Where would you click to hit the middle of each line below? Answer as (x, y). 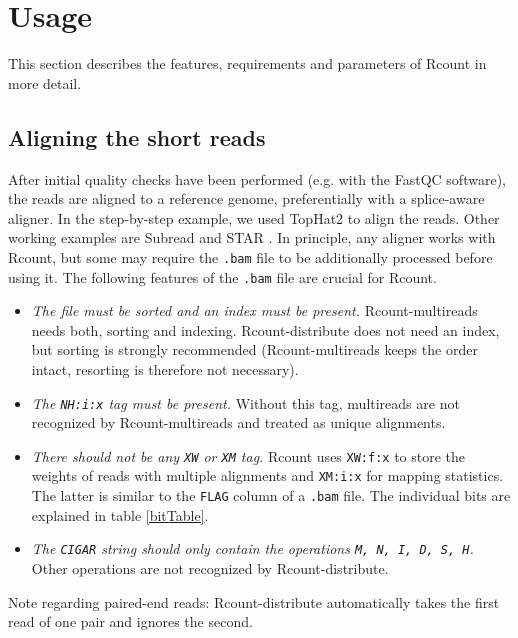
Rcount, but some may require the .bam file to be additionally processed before (250, 256)
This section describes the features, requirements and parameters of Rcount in (247, 63)
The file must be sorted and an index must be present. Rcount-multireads (254, 310)
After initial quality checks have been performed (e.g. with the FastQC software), (257, 178)
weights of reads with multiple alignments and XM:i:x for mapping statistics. (267, 475)
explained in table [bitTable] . (120, 514)
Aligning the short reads (137, 136)
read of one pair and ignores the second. (130, 621)
